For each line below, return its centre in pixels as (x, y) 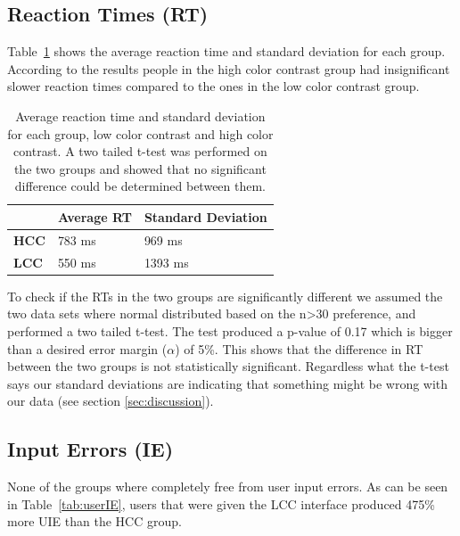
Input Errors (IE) (90, 449)
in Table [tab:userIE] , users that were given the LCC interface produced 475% (221, 503)
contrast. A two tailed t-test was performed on (140, 151)
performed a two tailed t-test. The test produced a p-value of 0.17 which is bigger (230, 330)
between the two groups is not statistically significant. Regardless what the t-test (228, 366)
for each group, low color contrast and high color (140, 133)
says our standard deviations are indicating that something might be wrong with (228, 383)
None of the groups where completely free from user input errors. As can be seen (228, 487)
